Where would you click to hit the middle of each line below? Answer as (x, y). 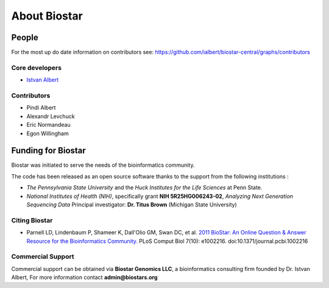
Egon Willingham (48, 133)
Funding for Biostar (49, 151)
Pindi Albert (41, 108)
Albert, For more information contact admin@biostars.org (84, 278)
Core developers (37, 68)
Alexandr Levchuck (51, 116)
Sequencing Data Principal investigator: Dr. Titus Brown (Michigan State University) (132, 205)
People (25, 37)
